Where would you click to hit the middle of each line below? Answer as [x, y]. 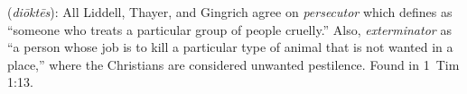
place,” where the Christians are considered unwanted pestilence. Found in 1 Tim [233, 64]
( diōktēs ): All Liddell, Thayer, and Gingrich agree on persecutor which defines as [230, 12]
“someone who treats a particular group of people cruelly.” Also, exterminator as [229, 29]
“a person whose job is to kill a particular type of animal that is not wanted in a [230, 47]
